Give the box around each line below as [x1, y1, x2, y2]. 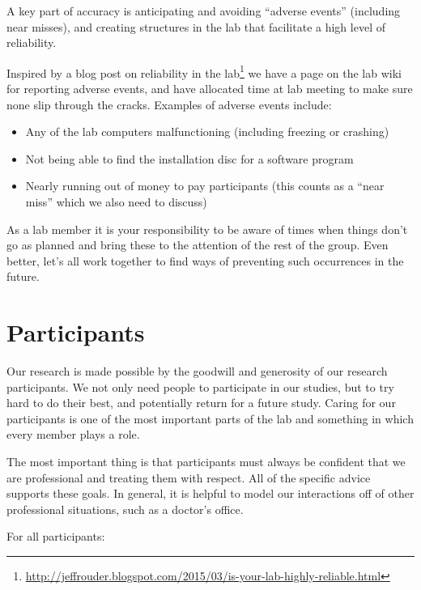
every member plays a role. [6, 426, 140, 443]
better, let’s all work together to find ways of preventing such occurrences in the [6, 252, 404, 269]
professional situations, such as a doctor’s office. [6, 500, 244, 517]
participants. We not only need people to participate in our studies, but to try [6, 378, 394, 395]
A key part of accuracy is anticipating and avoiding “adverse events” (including [6, 2, 401, 19]
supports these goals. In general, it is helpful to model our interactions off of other [6, 485, 415, 502]
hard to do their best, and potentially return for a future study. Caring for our [6, 394, 396, 411]
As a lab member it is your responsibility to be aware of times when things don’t [6, 220, 408, 237]
